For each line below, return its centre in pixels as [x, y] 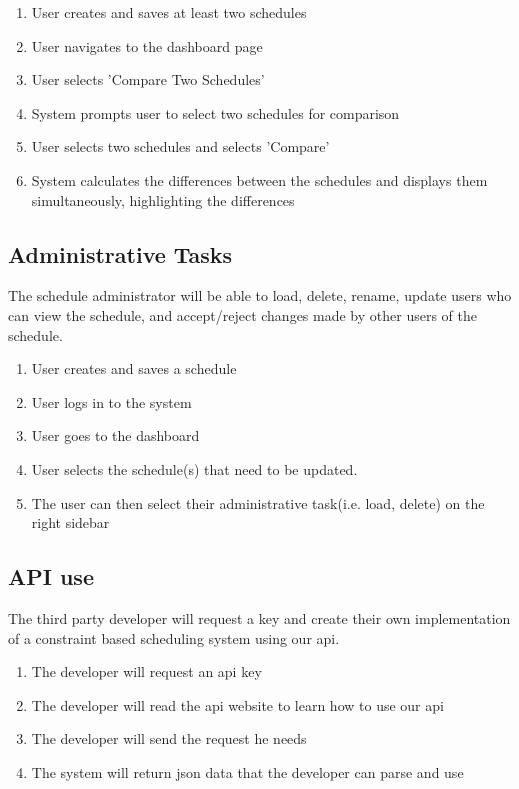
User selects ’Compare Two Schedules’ [148, 79]
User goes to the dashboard [115, 435]
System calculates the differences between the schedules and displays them [259, 179]
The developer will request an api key [146, 671]
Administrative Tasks [120, 253]
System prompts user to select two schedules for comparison [215, 112]
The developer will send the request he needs [169, 738]
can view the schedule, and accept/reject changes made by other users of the [242, 314]
